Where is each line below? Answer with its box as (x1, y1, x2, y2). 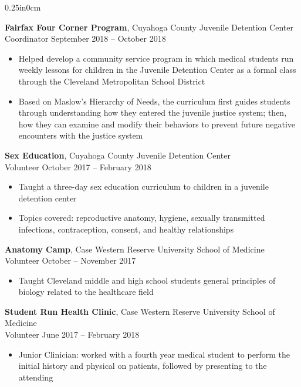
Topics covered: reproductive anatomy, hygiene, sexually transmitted (18, 211, 265, 224)
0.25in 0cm (5, 1, 41, 13)
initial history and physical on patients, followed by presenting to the (18, 359, 267, 372)
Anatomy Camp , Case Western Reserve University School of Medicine (5, 243, 265, 255)
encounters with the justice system (18, 129, 143, 142)
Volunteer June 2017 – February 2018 (5, 328, 140, 341)
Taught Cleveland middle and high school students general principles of (18, 274, 276, 286)
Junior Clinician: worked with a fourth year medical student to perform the (18, 348, 290, 360)
